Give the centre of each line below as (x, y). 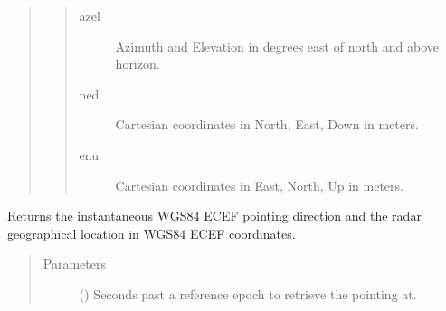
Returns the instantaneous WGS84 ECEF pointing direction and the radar (214, 216)
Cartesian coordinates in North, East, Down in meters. (267, 124)
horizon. (138, 64)
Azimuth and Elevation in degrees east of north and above (277, 46)
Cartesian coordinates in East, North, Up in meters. (259, 185)
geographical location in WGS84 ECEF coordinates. (152, 233)
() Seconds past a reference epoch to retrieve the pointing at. (248, 293)
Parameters (74, 264)
